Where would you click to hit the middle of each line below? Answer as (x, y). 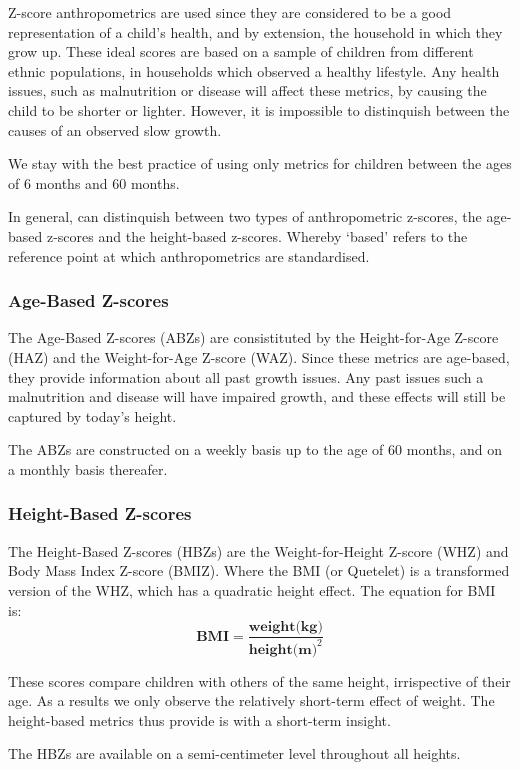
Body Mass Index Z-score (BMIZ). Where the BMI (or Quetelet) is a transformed (259, 570)
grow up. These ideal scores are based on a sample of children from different (241, 51)
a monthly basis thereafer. (88, 468)
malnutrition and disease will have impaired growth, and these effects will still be (257, 396)
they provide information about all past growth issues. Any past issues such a (246, 376)
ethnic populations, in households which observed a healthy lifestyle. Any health (254, 70)
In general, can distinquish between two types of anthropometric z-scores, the (245, 216)
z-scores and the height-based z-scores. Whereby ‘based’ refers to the (257, 235)
